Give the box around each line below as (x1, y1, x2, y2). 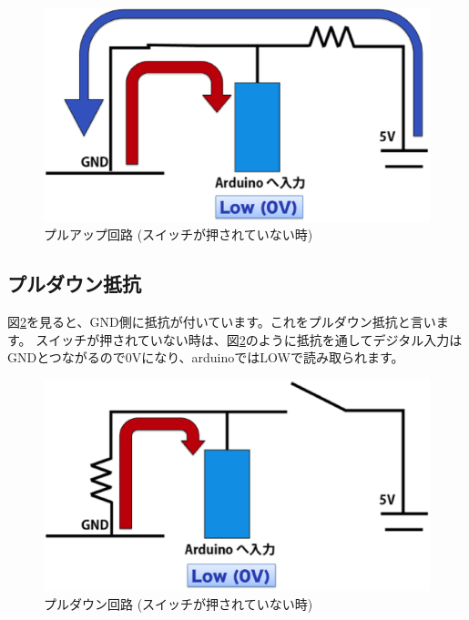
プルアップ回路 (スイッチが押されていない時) (44, 225, 313, 244)
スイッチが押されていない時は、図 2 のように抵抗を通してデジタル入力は (36, 330, 463, 349)
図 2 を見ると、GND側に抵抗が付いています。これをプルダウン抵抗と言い (7, 311, 436, 330)
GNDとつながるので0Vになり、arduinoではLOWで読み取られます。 (7, 348, 404, 367)
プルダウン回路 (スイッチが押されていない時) (44, 595, 313, 614)
